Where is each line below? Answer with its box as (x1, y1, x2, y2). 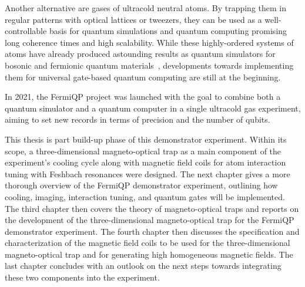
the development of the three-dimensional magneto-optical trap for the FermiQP (5, 214, 294, 226)
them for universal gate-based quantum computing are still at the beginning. (5, 70, 281, 83)
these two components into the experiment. (5, 271, 160, 283)
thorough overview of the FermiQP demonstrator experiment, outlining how (5, 179, 278, 191)
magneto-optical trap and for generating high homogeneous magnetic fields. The (5, 248, 293, 260)
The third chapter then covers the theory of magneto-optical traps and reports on (5, 202, 299, 214)
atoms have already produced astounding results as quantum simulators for (5, 48, 276, 60)
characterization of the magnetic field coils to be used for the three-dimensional (5, 237, 290, 249)
